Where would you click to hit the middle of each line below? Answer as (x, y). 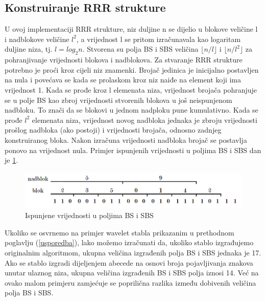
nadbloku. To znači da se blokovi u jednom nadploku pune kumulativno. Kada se (131, 110)
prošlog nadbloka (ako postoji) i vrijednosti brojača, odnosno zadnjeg (113, 130)
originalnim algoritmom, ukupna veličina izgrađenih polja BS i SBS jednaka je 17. (133, 253)
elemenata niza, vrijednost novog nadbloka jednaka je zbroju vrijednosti (144, 120)
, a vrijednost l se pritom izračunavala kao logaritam (159, 39)
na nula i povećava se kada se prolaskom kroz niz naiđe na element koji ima (123, 80)
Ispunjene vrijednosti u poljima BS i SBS (89, 215)
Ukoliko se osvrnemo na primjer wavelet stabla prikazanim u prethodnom (119, 232)
